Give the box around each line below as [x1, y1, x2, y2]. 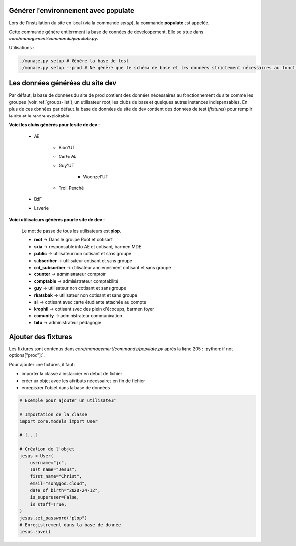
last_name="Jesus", [30, 467, 77, 472]
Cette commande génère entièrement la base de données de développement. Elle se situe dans [9, 29, 204, 35]
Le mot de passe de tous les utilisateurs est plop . [21, 228, 122, 234]
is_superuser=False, [30, 494, 80, 500]
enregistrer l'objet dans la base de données [21, 384, 110, 390]
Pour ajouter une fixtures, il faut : [9, 361, 76, 367]
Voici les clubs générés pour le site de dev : [9, 122, 100, 128]
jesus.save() [19, 529, 51, 535]
